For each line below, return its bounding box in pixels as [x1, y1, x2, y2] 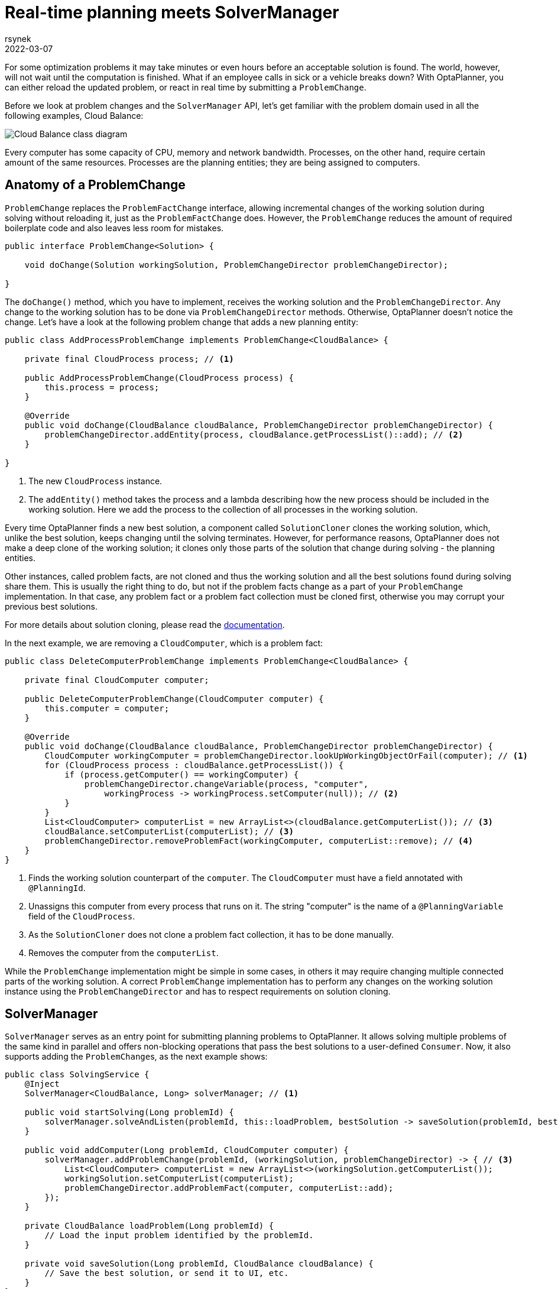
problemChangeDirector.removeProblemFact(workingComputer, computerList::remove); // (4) [44, 835, 473, 846]
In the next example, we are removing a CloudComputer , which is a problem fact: [5, 637, 323, 648]
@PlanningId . [28, 882, 86, 893]
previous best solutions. [5, 601, 98, 611]
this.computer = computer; [44, 703, 170, 713]
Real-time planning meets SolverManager [5, 2, 339, 22]
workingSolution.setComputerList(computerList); [64, 1174, 294, 1184]
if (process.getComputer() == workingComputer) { [64, 769, 299, 779]
